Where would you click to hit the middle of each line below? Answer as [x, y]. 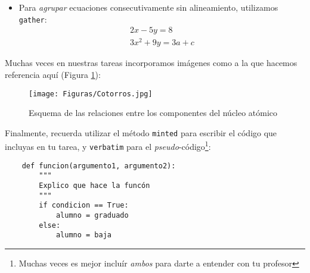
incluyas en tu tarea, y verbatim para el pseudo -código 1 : [108, 146]
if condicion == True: [84, 205]
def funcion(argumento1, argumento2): [99, 166]
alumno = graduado [92, 216]
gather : [33, 19]
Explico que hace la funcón [94, 186]
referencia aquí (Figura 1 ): [53, 74]
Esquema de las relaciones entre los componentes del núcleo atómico [153, 113]
